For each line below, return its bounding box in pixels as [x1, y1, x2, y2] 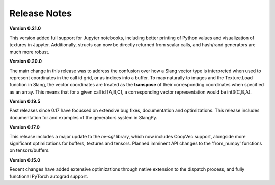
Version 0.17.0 [9, 124, 40, 130]
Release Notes [9, 8, 72, 19]
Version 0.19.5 [9, 98, 41, 104]
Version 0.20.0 [9, 58, 42, 65]
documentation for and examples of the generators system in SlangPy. [9, 114, 157, 120]
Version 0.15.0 [9, 157, 41, 163]
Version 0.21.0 [9, 25, 41, 32]
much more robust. [9, 49, 49, 55]
